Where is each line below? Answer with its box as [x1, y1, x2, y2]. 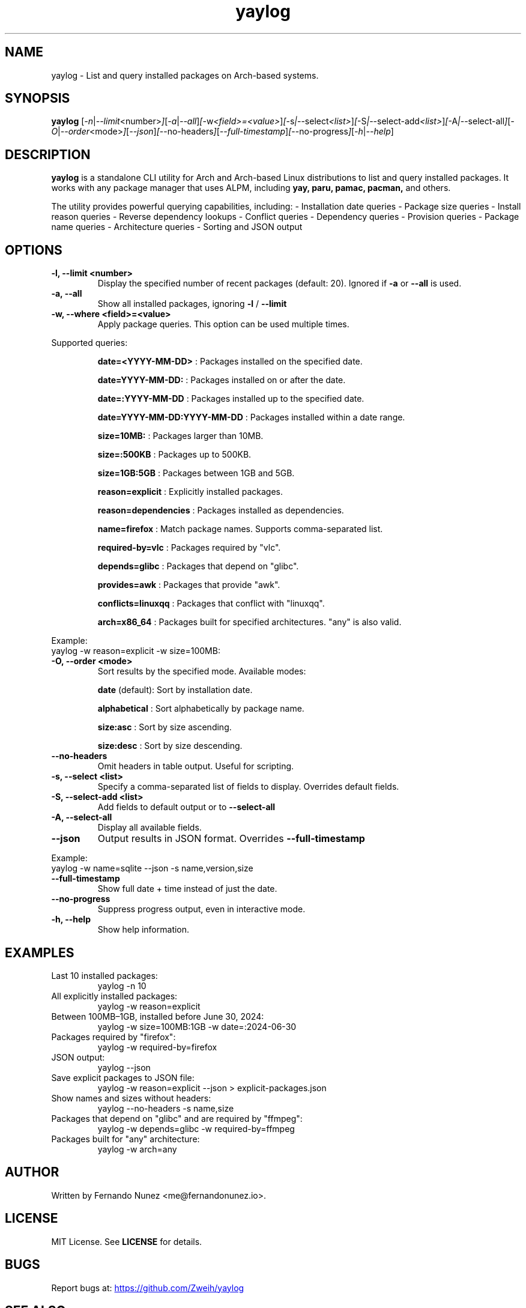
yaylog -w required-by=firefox [97, 1041, 217, 1052]
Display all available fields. [97, 822, 202, 833]
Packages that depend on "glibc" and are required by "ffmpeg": [51, 1113, 303, 1124]
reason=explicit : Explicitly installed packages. [97, 486, 283, 497]
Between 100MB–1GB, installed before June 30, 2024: [51, 1011, 264, 1022]
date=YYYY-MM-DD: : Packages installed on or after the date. [97, 375, 346, 386]
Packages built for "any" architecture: [51, 1133, 200, 1144]
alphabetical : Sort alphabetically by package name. [97, 703, 304, 714]
